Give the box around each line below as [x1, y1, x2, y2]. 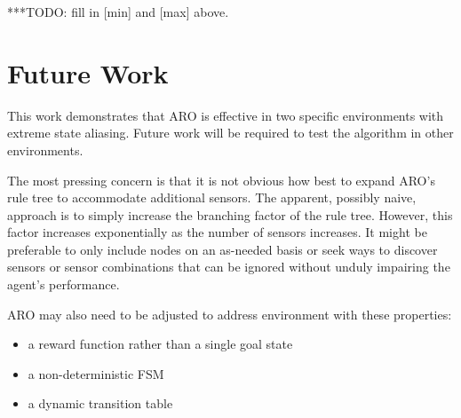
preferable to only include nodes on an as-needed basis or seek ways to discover [7, 240, 438, 258]
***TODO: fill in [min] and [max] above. [7, 3, 229, 20]
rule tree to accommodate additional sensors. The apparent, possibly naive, [7, 188, 417, 207]
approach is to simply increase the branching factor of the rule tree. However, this [7, 205, 453, 224]
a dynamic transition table [28, 394, 173, 413]
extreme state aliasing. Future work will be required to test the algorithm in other [7, 123, 454, 142]
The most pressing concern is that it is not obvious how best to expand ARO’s [7, 170, 435, 189]
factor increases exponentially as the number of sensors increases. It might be [7, 223, 427, 241]
